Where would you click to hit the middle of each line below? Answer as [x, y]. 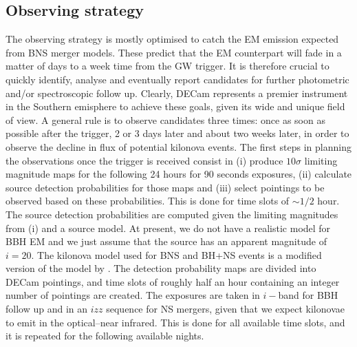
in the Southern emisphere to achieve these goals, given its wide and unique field [175, 106]
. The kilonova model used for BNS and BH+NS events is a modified [176, 254]
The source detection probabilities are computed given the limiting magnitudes [172, 214]
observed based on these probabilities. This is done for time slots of [148, 201]
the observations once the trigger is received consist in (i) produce [144, 160]
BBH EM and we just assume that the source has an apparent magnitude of [166, 241]
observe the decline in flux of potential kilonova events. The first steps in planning [178, 146]
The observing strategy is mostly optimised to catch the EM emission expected [172, 39]
